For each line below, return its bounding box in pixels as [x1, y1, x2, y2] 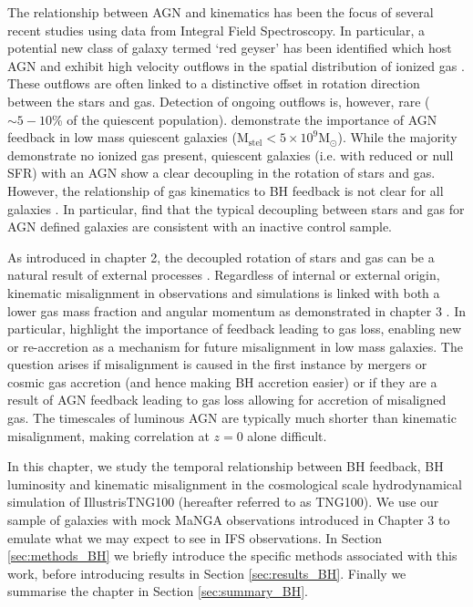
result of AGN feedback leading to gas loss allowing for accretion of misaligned [7, 390, 447, 409]
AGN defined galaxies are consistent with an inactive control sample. [7, 217, 393, 236]
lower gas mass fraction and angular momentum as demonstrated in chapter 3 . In [7, 301, 467, 320]
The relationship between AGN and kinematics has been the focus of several [7, 3, 434, 21]
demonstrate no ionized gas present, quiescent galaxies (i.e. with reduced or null [7, 145, 454, 164]
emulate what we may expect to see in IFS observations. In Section [7, 528, 383, 547]
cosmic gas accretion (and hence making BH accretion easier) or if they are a [7, 372, 437, 391]
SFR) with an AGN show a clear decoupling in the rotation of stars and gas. [7, 163, 436, 182]
